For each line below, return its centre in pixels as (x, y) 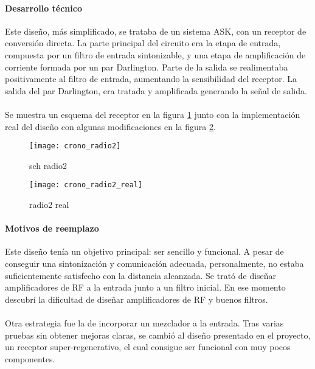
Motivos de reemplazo (52, 228)
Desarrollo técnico (43, 8)
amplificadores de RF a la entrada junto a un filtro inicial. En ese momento (145, 287)
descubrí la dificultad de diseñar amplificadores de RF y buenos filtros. (137, 299)
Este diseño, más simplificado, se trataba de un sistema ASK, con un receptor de (156, 31)
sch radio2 (48, 165)
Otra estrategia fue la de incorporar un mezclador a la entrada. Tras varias (144, 323)
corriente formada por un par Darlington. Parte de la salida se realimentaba (147, 67)
